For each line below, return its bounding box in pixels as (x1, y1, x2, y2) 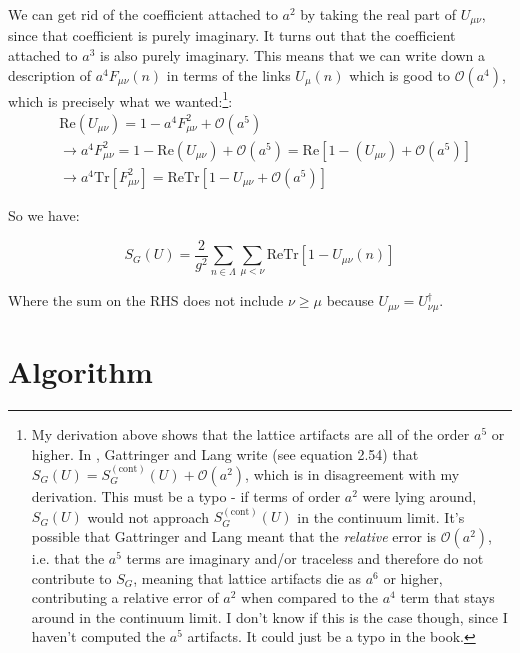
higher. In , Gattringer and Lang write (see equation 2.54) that (31, 443, 419, 464)
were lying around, (362, 486, 477, 507)
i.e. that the (31, 548, 105, 569)
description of (8, 64, 91, 85)
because (326, 290, 374, 311)
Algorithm (8, 351, 153, 392)
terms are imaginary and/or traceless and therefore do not (126, 548, 484, 569)
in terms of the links (166, 64, 291, 85)
